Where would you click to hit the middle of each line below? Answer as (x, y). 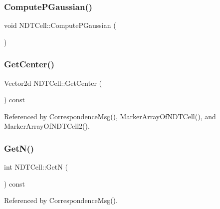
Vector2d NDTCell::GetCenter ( (53, 83)
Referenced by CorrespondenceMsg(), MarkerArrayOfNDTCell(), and (110, 116)
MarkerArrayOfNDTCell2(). (47, 126)
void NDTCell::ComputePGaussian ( (60, 25)
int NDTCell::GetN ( (36, 167)
